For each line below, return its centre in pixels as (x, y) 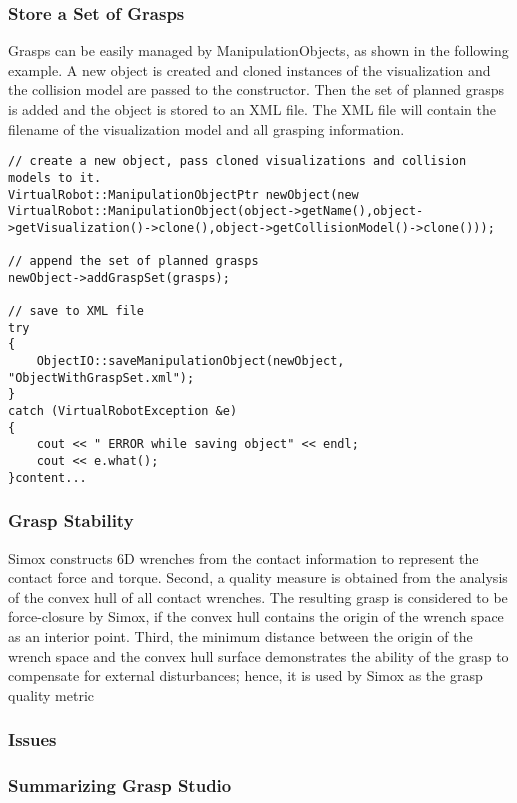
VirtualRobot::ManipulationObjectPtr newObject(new (183, 194)
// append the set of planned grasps (133, 261)
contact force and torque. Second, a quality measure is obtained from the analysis (258, 577)
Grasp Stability (71, 520)
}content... (47, 477)
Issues (32, 739)
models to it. (55, 177)
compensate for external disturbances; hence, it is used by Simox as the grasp (245, 675)
